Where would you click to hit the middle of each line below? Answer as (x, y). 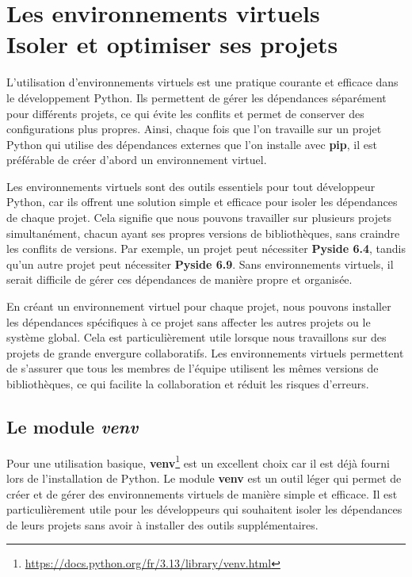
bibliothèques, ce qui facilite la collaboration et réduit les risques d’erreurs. (188, 384)
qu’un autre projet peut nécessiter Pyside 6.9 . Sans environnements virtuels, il (200, 264)
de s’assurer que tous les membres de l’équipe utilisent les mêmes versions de (193, 368)
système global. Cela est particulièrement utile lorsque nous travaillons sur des (196, 337)
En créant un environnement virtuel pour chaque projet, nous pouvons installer (199, 306)
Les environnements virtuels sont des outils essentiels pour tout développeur (191, 186)
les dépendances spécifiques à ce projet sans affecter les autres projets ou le (189, 321)
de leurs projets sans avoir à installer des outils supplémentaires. (162, 524)
